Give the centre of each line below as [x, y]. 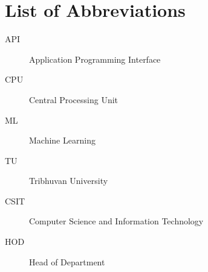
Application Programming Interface [95, 59]
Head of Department [67, 261]
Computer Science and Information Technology [116, 221]
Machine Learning [62, 140]
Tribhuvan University [69, 181]
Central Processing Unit [74, 99]
